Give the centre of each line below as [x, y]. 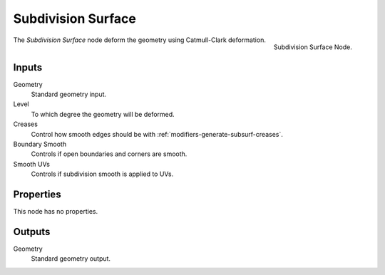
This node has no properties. [56, 212]
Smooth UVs [31, 164]
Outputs [32, 232]
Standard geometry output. [71, 259]
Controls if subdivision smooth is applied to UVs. [102, 174]
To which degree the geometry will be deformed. [103, 114]
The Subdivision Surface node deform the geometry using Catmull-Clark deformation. [140, 40]
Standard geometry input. [69, 94]
